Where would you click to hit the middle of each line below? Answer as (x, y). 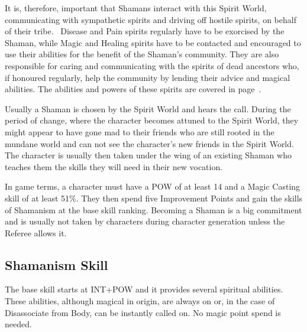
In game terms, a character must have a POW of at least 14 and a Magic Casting (153, 186)
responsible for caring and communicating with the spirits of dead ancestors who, (152, 65)
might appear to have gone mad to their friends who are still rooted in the (140, 131)
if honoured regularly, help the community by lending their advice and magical (148, 77)
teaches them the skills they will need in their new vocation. (114, 166)
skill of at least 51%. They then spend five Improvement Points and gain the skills (154, 198)
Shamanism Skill (56, 264)
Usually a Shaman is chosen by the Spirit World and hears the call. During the (148, 108)
